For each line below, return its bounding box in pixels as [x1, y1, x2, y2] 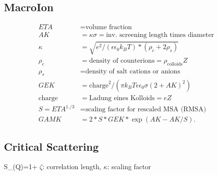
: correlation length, [42, 161, 101, 172]
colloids [167, 61, 183, 67]
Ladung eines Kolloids [89, 94, 155, 102]
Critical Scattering [4, 139, 99, 154]
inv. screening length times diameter [106, 32, 214, 39]
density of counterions [89, 57, 155, 64]
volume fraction [85, 24, 132, 31]
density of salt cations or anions [85, 68, 180, 75]
